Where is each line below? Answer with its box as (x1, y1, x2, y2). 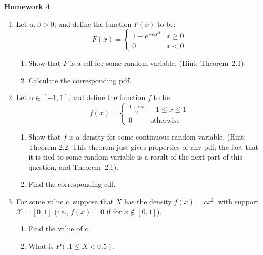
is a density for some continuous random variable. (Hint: (69, 131, 246, 142)
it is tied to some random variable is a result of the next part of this (28, 151, 243, 162)
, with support (214, 195, 259, 206)
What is (28, 240, 54, 251)
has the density (124, 195, 172, 206)
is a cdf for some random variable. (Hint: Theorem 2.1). (70, 57, 246, 68)
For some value (16, 195, 64, 206)
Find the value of (28, 223, 83, 234)
